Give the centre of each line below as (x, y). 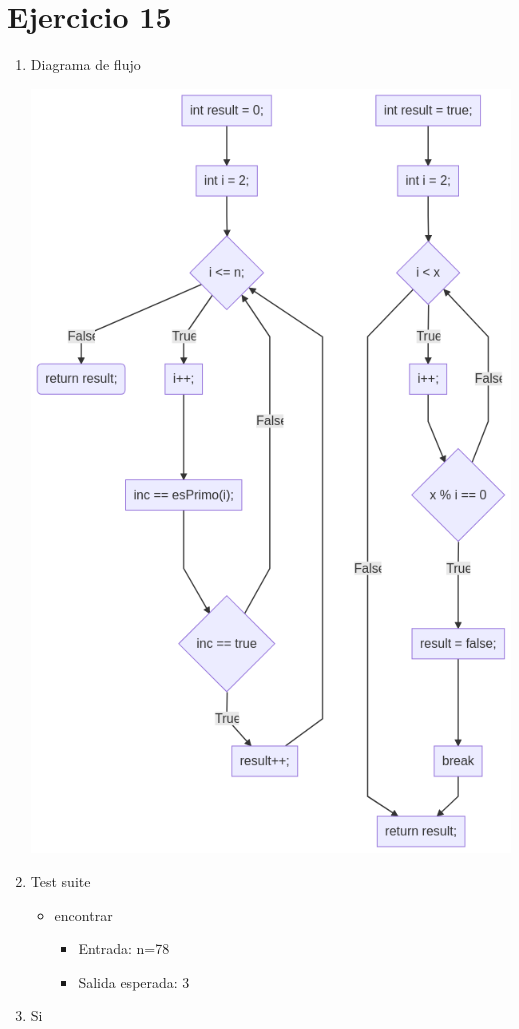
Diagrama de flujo (85, 64)
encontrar (83, 914)
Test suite (60, 880)
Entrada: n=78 (124, 948)
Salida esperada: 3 (134, 981)
